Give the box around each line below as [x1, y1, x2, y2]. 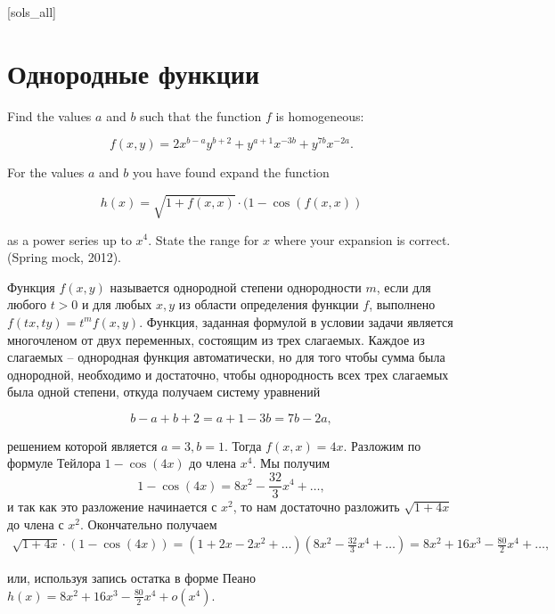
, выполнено [369, 295, 436, 314]
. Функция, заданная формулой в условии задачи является [139, 312, 453, 331]
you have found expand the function [132, 163, 330, 182]
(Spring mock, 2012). [7, 248, 122, 266]
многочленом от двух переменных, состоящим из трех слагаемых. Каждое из [7, 330, 425, 348]
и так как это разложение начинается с [7, 497, 217, 516]
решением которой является [7, 436, 158, 454]
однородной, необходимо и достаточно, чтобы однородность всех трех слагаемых [7, 364, 449, 383]
